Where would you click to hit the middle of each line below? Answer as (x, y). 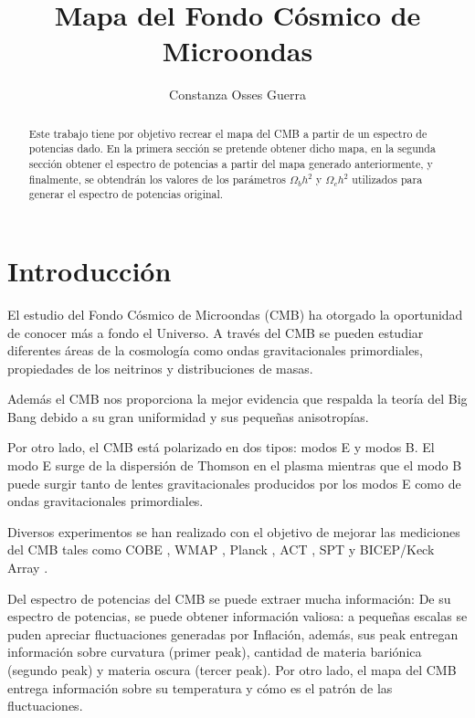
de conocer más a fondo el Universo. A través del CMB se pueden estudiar (216, 332)
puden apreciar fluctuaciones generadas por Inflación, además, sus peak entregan (233, 634)
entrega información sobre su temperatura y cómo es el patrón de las (200, 687)
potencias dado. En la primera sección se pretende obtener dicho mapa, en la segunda (232, 148)
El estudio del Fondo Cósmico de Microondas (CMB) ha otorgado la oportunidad (235, 314)
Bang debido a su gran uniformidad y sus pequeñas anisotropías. (188, 416)
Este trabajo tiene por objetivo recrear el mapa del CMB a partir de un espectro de (228, 133)
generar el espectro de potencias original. (126, 194)
